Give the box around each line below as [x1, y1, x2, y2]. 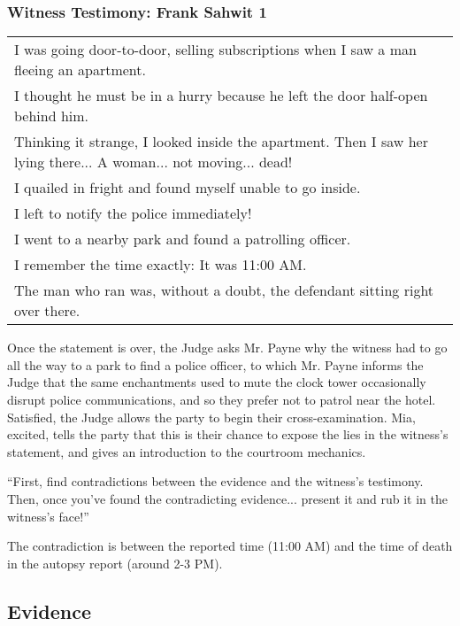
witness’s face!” [7, 506, 89, 525]
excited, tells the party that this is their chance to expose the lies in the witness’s [7, 425, 448, 444]
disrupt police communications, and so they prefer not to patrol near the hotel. [7, 390, 436, 408]
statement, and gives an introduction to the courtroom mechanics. [7, 442, 366, 460]
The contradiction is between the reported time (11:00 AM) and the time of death [7, 537, 453, 555]
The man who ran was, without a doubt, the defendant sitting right [14, 280, 434, 301]
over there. [14, 300, 80, 321]
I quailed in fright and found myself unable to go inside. [14, 177, 361, 198]
